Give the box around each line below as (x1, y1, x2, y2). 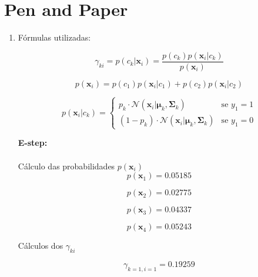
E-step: (18, 136, 48, 149)
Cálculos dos (18, 239, 63, 252)
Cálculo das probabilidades (18, 159, 115, 172)
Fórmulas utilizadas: (18, 31, 91, 44)
